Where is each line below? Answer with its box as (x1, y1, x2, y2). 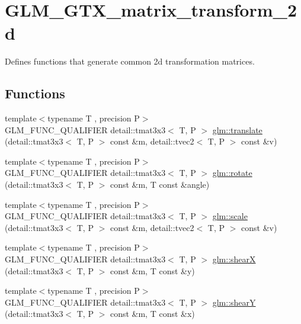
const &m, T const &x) (110, 307, 195, 320)
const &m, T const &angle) (110, 178, 210, 191)
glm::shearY (212, 296, 256, 308)
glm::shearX (212, 253, 256, 265)
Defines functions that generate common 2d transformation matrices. (5, 55, 255, 68)
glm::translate (212, 123, 262, 136)
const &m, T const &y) (110, 264, 195, 277)
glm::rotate (212, 166, 252, 179)
